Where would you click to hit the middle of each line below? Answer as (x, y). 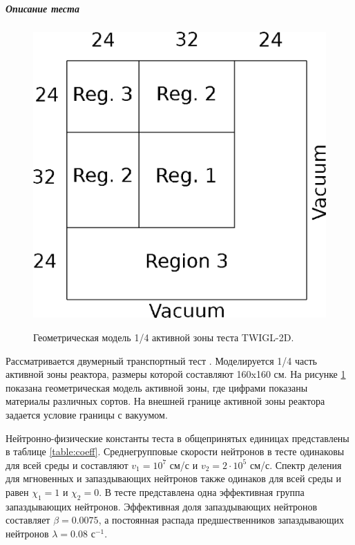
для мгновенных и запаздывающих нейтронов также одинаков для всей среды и (173, 478)
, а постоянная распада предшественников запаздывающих (221, 520)
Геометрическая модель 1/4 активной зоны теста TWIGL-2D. (164, 337)
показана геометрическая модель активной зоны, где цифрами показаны (157, 387)
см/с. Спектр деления (296, 465)
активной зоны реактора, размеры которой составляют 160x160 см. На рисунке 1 (176, 374)
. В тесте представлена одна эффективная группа (202, 491)
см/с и (184, 465)
